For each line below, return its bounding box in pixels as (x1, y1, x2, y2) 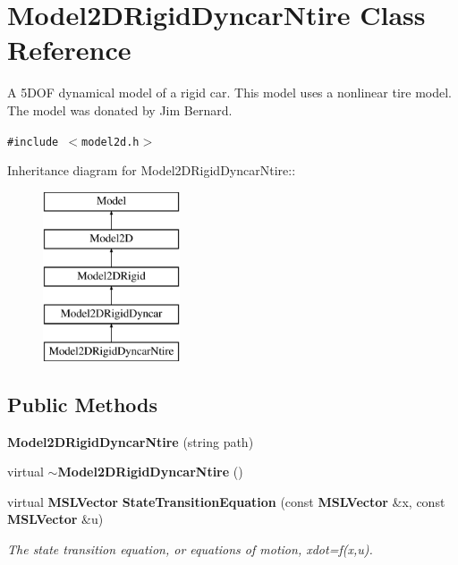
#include (7, 135, 59, 148)
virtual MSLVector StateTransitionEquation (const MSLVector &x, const (7, 492, 445, 510)
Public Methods (7, 390, 158, 417)
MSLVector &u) (7, 510, 104, 528)
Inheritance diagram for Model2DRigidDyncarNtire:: (7, 161, 296, 180)
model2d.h (81, 135, 140, 148)
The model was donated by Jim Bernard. (7, 100, 233, 119)
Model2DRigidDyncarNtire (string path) (7, 432, 254, 451)
